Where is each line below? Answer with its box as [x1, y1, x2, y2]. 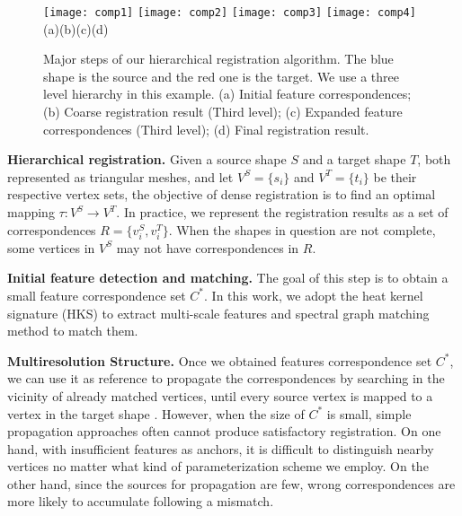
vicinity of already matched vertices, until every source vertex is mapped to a [7, 386, 433, 405]
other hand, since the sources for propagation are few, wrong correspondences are [7, 474, 456, 493]
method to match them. [7, 321, 138, 340]
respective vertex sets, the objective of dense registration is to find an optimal [7, 185, 436, 204]
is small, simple [326, 404, 412, 423]
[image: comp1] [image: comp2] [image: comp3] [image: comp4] [43, 6, 416, 19]
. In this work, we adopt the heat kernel [204, 285, 423, 304]
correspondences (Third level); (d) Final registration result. [43, 119, 369, 138]
